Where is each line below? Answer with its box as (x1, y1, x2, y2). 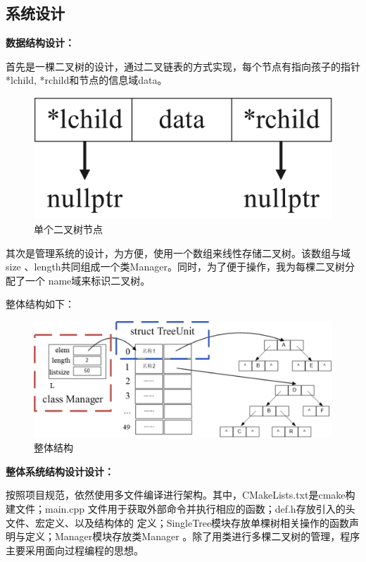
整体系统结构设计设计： (6, 463, 114, 478)
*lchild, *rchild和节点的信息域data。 (6, 73, 168, 87)
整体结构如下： (6, 296, 75, 311)
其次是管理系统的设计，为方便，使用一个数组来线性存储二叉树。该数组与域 (6, 245, 351, 260)
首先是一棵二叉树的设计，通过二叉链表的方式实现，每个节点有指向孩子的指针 (6, 58, 360, 73)
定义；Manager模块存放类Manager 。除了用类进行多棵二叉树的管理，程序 (25, 529, 360, 544)
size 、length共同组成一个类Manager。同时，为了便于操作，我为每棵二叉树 (6, 259, 345, 274)
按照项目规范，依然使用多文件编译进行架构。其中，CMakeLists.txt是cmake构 (6, 487, 355, 502)
